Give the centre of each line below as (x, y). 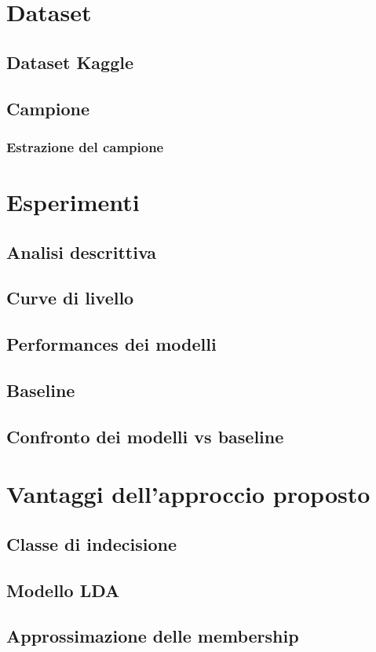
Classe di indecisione (92, 543)
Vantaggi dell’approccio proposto (188, 494)
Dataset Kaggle (70, 62)
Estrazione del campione (85, 146)
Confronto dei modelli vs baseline (145, 436)
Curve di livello (70, 298)
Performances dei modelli (111, 344)
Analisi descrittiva (82, 251)
